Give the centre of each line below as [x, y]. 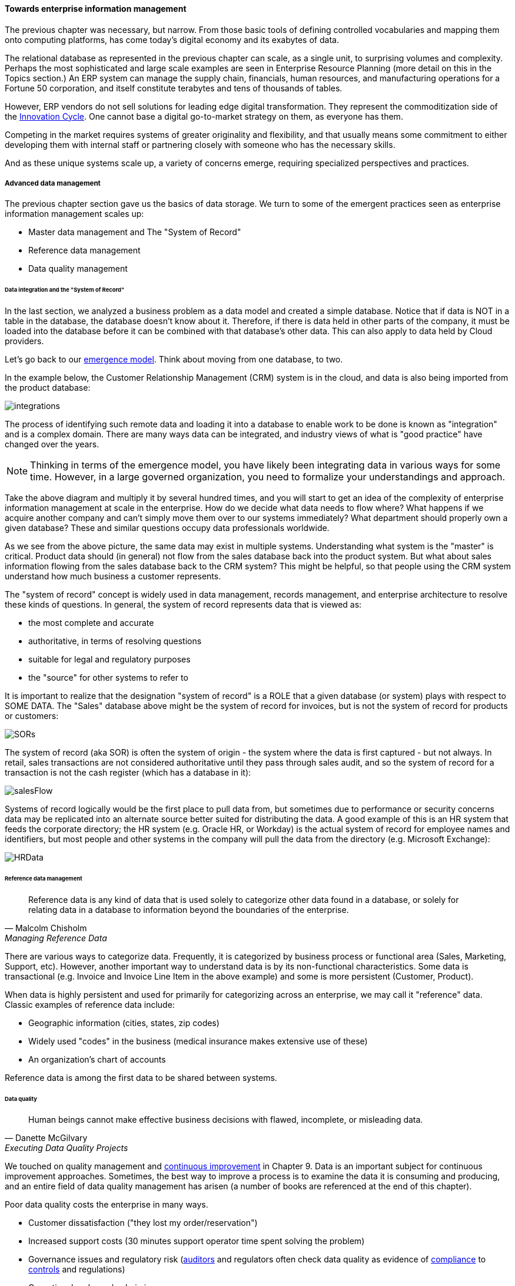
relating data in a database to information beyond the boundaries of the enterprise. [189, 909]
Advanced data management [53, 183]
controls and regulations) [77, 1269]
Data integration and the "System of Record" [65, 290]
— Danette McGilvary [46, 1138]
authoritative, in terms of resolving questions [115, 641]
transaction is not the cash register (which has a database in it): [128, 773]
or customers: [32, 716]
